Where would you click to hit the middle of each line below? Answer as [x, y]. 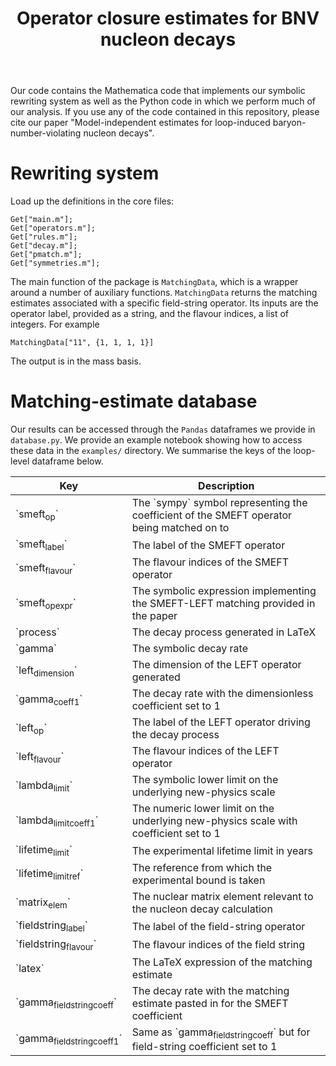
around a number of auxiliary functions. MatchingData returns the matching [164, 293]
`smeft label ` [41, 545]
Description [226, 486]
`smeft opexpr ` [46, 603]
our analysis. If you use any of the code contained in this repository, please [165, 112]
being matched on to [180, 528]
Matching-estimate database [134, 401]
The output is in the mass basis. [76, 361]
